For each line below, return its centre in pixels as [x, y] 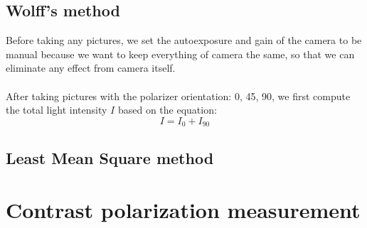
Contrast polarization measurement [183, 210]
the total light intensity [57, 110]
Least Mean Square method [110, 157]
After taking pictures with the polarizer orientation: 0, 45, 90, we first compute [178, 96]
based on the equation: [167, 110]
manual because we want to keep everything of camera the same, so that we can [180, 54]
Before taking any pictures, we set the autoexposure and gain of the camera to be [184, 40]
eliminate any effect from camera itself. [91, 68]
